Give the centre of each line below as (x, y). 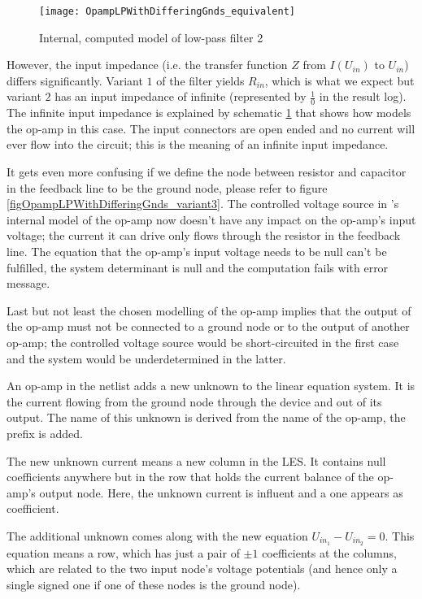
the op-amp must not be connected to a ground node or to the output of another (208, 326)
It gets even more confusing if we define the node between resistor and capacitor (207, 172)
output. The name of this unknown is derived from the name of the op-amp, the (206, 417)
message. (28, 283)
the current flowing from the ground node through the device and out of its (194, 401)
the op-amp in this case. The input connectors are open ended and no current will (211, 128)
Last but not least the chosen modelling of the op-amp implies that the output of (209, 310)
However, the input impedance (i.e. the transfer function (147, 65)
